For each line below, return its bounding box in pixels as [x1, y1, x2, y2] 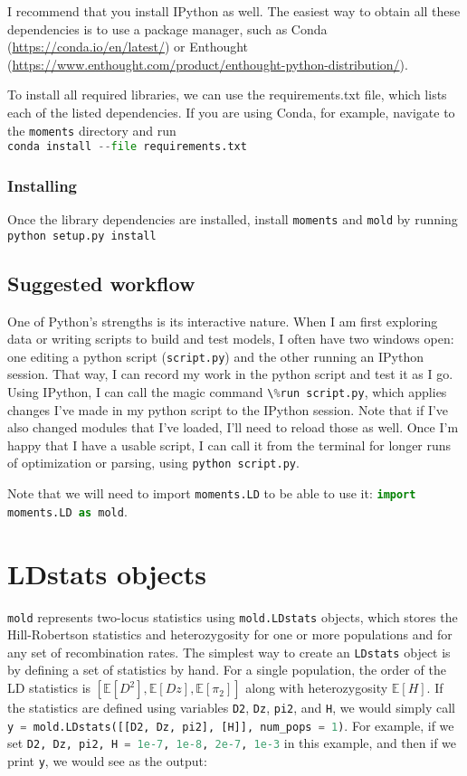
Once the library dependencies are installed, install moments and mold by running [7, 210, 458, 229]
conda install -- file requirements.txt [7, 140, 247, 154]
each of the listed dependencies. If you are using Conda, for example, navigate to [7, 102, 455, 121]
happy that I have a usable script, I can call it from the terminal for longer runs [7, 435, 452, 454]
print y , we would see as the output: [7, 752, 207, 771]
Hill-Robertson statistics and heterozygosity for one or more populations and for [7, 625, 453, 644]
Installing [7, 174, 77, 196]
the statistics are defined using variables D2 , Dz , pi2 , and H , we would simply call [7, 698, 455, 717]
